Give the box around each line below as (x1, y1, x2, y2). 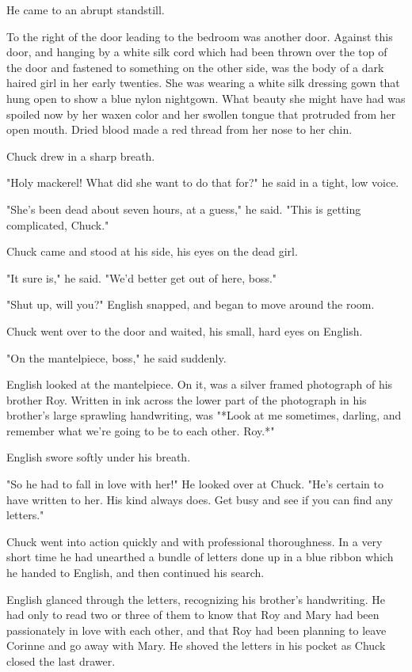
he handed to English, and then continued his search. (6, 564, 265, 581)
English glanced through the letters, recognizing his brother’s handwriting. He (6, 590, 385, 607)
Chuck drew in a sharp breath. (6, 147, 155, 164)
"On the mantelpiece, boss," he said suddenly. (6, 349, 227, 366)
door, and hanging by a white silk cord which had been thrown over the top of (6, 44, 387, 60)
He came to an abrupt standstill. (6, 2, 165, 17)
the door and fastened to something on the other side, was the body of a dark (6, 59, 384, 75)
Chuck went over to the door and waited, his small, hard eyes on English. (6, 322, 363, 339)
